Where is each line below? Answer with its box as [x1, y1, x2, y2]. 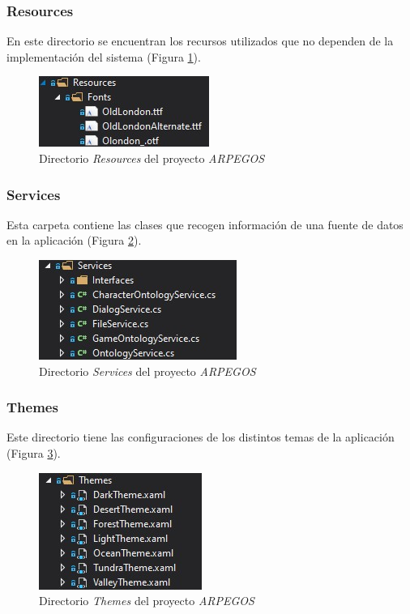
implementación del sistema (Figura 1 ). [6, 48, 201, 65]
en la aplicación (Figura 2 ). [6, 232, 142, 249]
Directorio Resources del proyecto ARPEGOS [39, 150, 265, 166]
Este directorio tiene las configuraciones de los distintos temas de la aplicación [6, 429, 395, 446]
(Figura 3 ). [6, 445, 61, 461]
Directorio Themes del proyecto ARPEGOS [39, 592, 254, 609]
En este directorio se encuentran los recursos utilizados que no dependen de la [6, 32, 394, 49]
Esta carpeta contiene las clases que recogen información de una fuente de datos [6, 215, 404, 232]
